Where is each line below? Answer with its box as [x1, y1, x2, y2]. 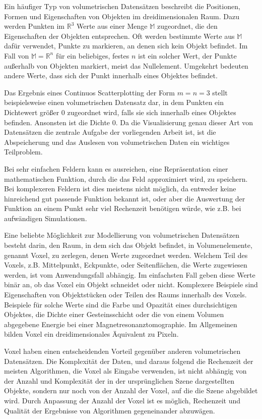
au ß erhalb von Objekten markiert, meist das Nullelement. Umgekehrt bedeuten [4, 60, 248, 71]
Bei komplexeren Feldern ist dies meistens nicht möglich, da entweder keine [4, 183, 236, 194]
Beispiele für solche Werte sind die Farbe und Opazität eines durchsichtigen [4, 299, 237, 309]
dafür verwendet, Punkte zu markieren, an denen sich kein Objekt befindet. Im [4, 40, 248, 51]
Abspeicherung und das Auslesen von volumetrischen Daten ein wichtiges [4, 136, 230, 147]
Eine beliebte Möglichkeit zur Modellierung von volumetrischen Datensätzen [4, 230, 239, 240]
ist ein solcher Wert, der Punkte [138, 50, 237, 61]
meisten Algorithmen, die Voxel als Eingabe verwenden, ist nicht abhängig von [4, 365, 247, 376]
